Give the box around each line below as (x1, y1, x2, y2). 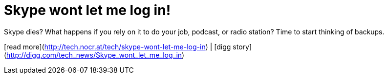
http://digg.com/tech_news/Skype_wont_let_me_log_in (6, 50, 182, 59)
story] (233, 42, 252, 51)
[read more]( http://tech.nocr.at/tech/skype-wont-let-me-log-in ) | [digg (4, 42, 231, 51)
